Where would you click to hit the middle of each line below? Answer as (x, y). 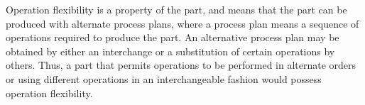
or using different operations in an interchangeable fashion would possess (164, 78)
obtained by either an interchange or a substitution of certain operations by (170, 51)
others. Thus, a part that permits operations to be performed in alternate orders (181, 65)
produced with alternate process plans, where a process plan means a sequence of (182, 23)
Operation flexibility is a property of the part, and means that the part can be (176, 9)
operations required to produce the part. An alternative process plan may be (173, 37)
